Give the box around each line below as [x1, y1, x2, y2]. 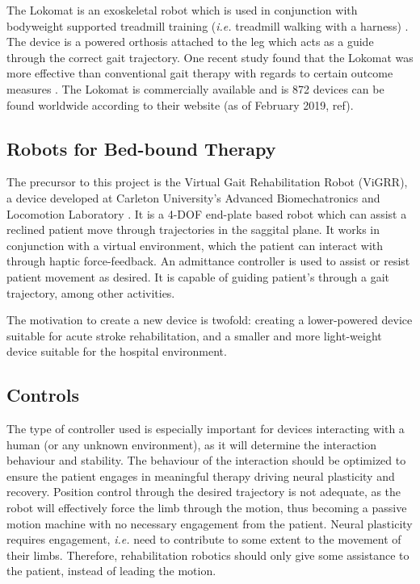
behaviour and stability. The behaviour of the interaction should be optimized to [6, 452, 406, 469]
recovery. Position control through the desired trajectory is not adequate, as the [6, 483, 401, 500]
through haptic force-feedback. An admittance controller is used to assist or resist [6, 252, 410, 269]
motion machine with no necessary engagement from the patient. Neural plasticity [6, 515, 413, 532]
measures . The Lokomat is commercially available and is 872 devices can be [6, 80, 384, 97]
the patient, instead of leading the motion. [6, 562, 216, 579]
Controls [6, 382, 79, 407]
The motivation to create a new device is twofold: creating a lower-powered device [6, 311, 413, 328]
